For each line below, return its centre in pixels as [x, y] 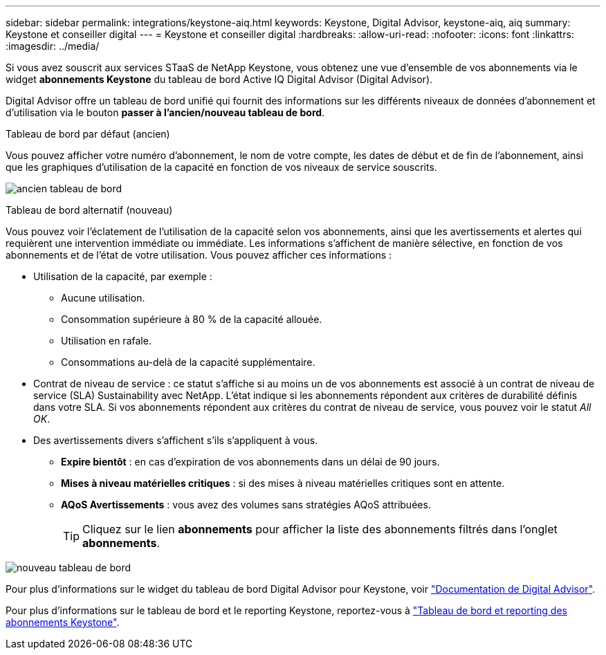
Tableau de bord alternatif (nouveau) [89, 210]
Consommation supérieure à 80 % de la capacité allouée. [192, 319]
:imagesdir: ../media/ [53, 46]
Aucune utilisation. [103, 298]
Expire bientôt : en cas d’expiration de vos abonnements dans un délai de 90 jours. [250, 462]
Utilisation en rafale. [106, 341]
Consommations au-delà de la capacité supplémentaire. [188, 362]
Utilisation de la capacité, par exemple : [123, 276]
